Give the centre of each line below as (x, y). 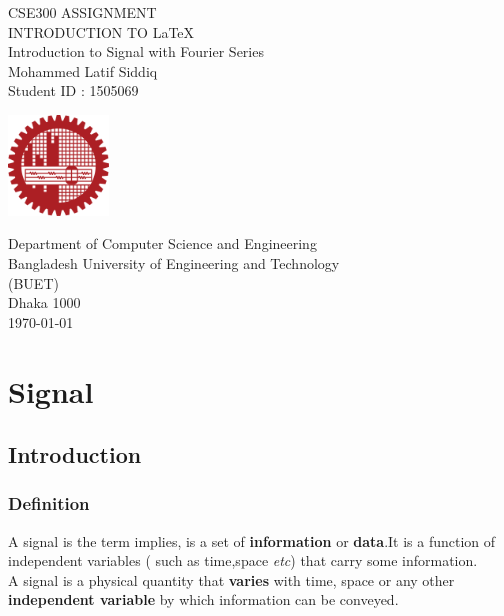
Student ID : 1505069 (73, 90)
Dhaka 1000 (44, 302)
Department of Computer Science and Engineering (162, 243)
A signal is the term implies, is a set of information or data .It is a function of (252, 540)
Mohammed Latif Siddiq (83, 70)
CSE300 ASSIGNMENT (82, 12)
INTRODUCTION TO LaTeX (101, 31)
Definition (49, 503)
